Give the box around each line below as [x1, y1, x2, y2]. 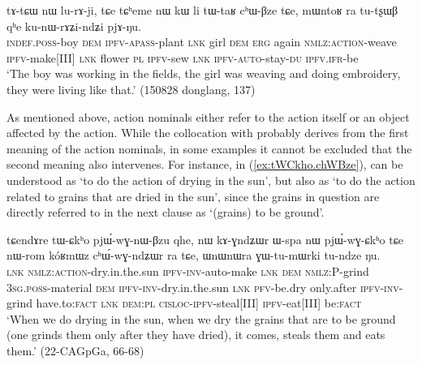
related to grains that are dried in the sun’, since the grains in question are [6, 187, 380, 204]
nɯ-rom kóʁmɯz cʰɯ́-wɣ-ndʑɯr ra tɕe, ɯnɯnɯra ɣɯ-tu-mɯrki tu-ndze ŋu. [6, 247, 381, 264]
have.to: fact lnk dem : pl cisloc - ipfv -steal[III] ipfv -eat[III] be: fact [36, 294, 362, 311]
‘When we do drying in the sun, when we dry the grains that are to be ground [6, 310, 396, 327]
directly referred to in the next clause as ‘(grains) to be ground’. [6, 204, 325, 221]
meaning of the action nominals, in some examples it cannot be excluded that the [6, 140, 412, 157]
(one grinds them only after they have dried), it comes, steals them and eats [6, 326, 385, 343]
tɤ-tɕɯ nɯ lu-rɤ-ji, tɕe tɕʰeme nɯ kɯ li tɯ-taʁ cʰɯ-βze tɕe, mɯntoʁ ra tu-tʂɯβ [6, 2, 398, 18]
